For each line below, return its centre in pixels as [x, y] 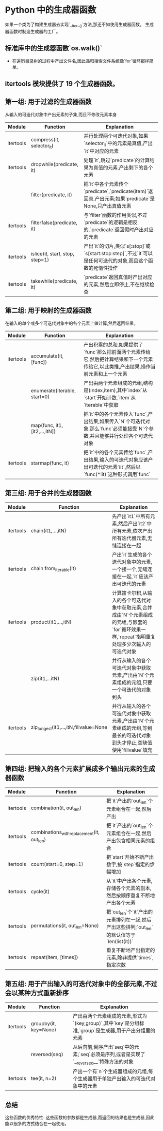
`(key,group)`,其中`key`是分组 [106, 1023]
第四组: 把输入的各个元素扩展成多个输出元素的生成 [80, 769]
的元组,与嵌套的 [130, 622]
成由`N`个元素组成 [132, 615]
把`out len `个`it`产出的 [130, 912]
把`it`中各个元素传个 [106, 184]
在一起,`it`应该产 [135, 576]
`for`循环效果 [127, 630]
